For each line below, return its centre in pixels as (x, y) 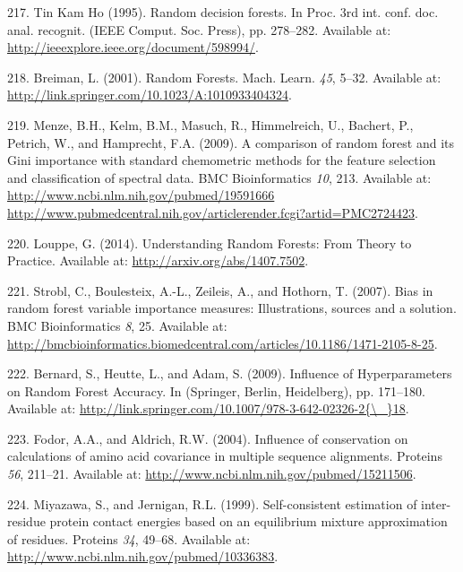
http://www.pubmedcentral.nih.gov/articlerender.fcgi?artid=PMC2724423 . (213, 212)
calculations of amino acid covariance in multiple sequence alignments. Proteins (225, 456)
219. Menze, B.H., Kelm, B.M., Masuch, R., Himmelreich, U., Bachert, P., (210, 124)
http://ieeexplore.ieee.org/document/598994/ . (133, 47)
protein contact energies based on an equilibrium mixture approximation (249, 521)
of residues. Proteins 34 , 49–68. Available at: (129, 538)
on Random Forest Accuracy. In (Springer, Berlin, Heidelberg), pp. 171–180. (216, 390)
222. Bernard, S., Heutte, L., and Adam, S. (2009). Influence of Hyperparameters (230, 373)
